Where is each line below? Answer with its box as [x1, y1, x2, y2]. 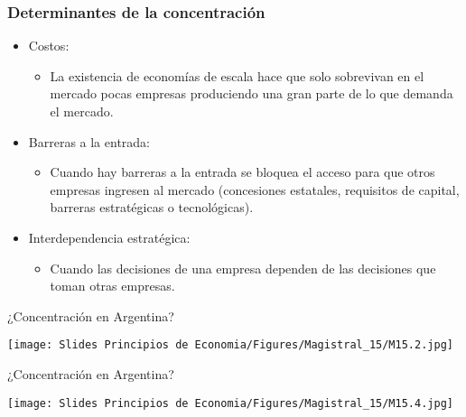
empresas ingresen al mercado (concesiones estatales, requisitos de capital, [50, 180, 460, 199]
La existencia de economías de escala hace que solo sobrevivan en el [50, 66, 424, 85]
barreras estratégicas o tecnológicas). [50, 198, 254, 217]
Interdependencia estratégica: [28, 227, 191, 246]
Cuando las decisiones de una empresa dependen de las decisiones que [50, 258, 436, 277]
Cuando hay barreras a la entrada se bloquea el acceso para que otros [50, 162, 435, 181]
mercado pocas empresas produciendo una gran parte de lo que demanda [50, 84, 453, 103]
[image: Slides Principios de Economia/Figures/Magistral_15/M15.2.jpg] [7, 338, 453, 352]
